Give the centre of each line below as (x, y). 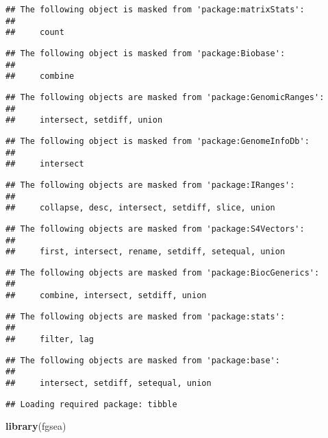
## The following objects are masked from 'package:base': (143, 360)
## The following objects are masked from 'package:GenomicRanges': (165, 97)
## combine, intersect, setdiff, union (106, 296)
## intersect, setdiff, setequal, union (109, 384)
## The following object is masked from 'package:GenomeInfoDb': (157, 141)
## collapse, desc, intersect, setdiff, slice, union (140, 208)
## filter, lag (50, 340)
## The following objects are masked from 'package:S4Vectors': (155, 229)
